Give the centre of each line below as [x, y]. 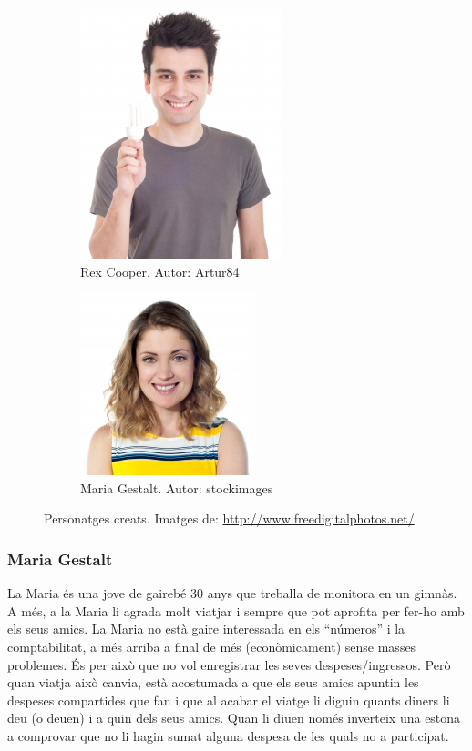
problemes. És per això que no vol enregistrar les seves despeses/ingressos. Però [229, 664]
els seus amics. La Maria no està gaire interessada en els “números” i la [206, 629]
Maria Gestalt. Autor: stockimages [177, 487]
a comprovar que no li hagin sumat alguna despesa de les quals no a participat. [228, 735]
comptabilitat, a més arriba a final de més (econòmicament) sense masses [212, 646]
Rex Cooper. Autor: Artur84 [160, 271]
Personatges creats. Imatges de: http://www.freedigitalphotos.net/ [229, 518]
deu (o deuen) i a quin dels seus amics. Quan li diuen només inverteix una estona [234, 718]
